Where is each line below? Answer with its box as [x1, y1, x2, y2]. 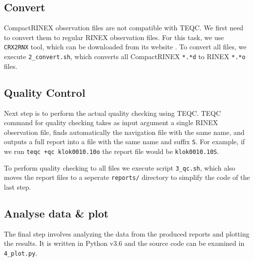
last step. [4, 181, 31, 192]
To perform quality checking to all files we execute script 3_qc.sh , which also [4, 162, 235, 173]
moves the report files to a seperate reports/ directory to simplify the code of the [4, 172, 250, 182]
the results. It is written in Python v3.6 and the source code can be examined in [4, 238, 245, 248]
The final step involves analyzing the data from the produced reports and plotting [4, 228, 250, 239]
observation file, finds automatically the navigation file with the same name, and [4, 127, 245, 137]
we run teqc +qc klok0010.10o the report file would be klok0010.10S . [4, 146, 219, 156]
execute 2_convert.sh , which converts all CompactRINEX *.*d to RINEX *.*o [4, 51, 246, 62]
